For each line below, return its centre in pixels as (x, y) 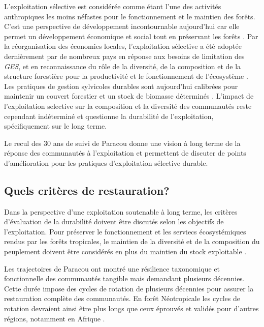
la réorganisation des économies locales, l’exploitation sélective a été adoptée (123, 46)
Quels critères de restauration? (87, 190)
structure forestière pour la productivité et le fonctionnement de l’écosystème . (126, 76)
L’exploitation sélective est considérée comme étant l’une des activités (113, 6)
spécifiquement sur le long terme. (56, 126)
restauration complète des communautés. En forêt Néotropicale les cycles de (122, 298)
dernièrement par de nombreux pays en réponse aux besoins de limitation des (124, 56)
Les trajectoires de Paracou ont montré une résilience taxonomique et (112, 268)
